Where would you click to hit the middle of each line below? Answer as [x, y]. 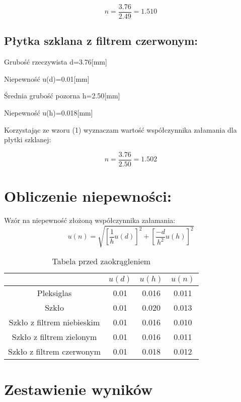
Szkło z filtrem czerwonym [55, 352]
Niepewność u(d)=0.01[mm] [47, 78]
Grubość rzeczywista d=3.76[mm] [56, 62]
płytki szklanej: [28, 139]
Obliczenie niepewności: [88, 196]
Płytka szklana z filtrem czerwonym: [101, 41]
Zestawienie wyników [78, 389]
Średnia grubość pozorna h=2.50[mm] [62, 96]
